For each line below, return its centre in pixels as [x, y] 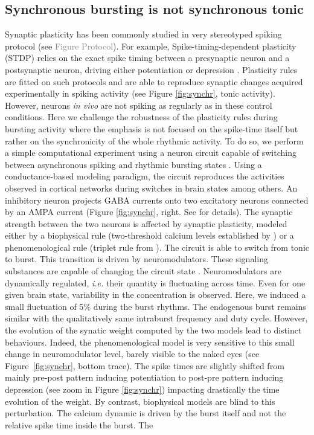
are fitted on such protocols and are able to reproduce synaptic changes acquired [154, 81]
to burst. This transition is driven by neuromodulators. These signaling [136, 259]
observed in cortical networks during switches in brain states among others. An [151, 188]
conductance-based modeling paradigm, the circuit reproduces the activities [145, 176]
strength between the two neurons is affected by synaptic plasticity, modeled [146, 223]
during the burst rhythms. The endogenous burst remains [200, 306]
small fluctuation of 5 [44, 306]
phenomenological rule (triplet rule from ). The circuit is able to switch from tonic [157, 247]
